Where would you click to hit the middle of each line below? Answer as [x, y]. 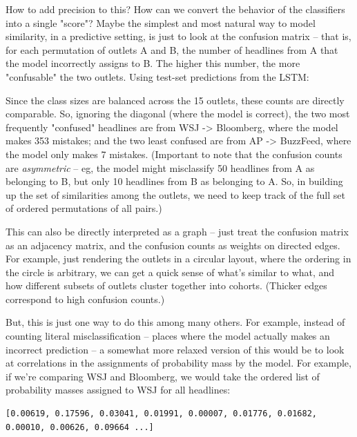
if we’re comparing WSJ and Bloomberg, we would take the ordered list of [163, 376]
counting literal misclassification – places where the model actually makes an [168, 336]
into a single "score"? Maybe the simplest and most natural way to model [161, 22]
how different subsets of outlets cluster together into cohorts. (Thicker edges [166, 285]
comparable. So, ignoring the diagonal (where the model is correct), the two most [178, 114]
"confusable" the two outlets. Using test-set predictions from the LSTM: [157, 76]
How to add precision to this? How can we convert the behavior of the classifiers [175, 9]
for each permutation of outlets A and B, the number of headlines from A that [172, 49]
